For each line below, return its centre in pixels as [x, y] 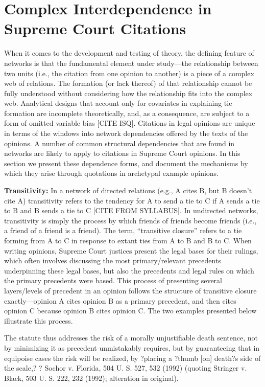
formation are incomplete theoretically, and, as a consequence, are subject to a [127, 113]
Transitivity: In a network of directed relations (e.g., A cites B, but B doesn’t [128, 190]
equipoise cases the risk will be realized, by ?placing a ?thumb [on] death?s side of [132, 358]
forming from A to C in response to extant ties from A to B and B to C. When [128, 240]
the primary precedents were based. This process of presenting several [113, 280]
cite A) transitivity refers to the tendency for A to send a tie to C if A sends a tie [132, 200]
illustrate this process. [39, 320]
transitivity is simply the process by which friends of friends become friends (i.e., [130, 220]
